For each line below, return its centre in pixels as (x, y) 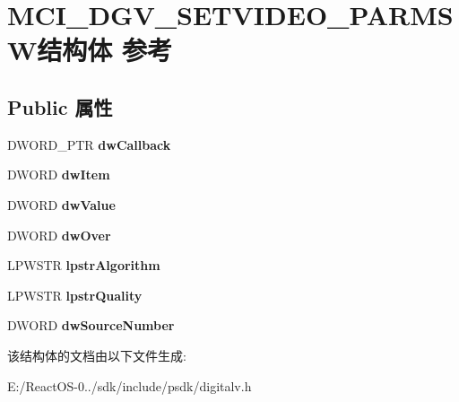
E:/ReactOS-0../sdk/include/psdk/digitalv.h (130, 385)
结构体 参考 (105, 50)
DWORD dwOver (59, 235)
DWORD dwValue (61, 204)
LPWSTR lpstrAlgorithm (84, 265)
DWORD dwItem (59, 175)
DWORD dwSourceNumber (91, 325)
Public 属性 (60, 106)
